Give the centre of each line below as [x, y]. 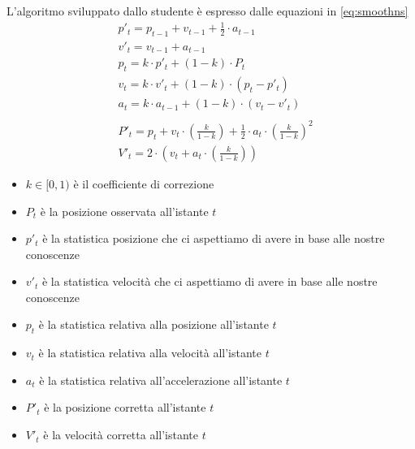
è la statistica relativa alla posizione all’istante [153, 324]
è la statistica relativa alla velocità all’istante [150, 353]
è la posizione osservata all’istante [124, 211]
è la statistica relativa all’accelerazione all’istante [161, 380]
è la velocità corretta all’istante [121, 435]
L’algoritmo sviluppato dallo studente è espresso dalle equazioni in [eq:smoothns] [207, 11]
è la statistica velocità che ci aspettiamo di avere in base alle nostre [210, 281]
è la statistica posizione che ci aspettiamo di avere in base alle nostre [214, 238]
